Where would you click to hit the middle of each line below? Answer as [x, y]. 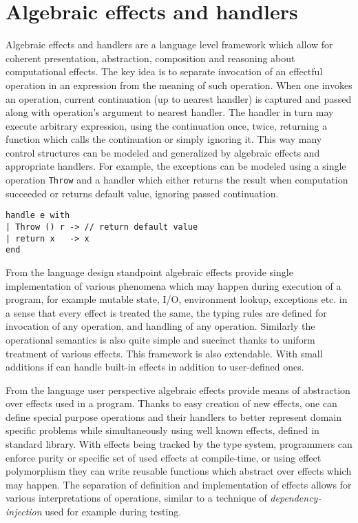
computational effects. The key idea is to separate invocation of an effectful [164, 71]
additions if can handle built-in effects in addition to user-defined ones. [155, 367]
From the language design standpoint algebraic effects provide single [149, 272]
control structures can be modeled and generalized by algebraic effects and [163, 152]
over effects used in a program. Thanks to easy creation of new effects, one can [171, 403]
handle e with [38, 216]
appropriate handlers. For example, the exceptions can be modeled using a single [176, 166]
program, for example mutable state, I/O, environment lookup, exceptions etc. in [177, 299]
